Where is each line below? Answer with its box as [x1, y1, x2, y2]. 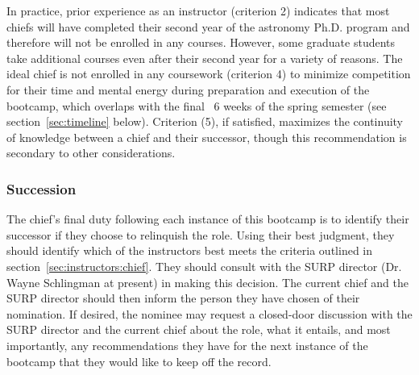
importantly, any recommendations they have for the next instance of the [6, 336, 368, 353]
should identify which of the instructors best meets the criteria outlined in [6, 242, 373, 259]
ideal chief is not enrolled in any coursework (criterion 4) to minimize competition [6, 65, 411, 82]
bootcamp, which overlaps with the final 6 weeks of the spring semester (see [6, 97, 387, 114]
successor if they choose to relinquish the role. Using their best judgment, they [6, 226, 395, 243]
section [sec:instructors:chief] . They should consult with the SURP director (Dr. [6, 257, 402, 274]
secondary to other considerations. [6, 144, 176, 161]
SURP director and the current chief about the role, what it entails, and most [6, 321, 391, 338]
